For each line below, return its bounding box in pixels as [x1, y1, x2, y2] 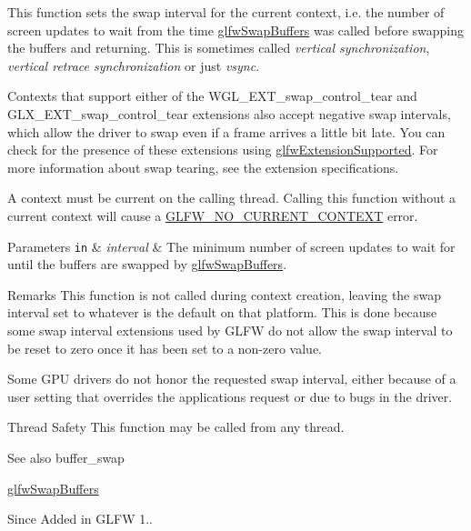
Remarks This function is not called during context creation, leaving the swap [7, 285, 442, 304]
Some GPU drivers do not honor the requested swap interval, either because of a [7, 369, 456, 388]
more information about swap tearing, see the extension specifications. [7, 157, 399, 176]
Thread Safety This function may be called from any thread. [7, 417, 345, 436]
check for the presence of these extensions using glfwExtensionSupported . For [7, 140, 438, 159]
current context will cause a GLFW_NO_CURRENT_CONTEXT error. [7, 205, 418, 225]
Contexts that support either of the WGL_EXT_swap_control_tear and [7, 86, 417, 105]
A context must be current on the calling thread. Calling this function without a [7, 188, 456, 207]
